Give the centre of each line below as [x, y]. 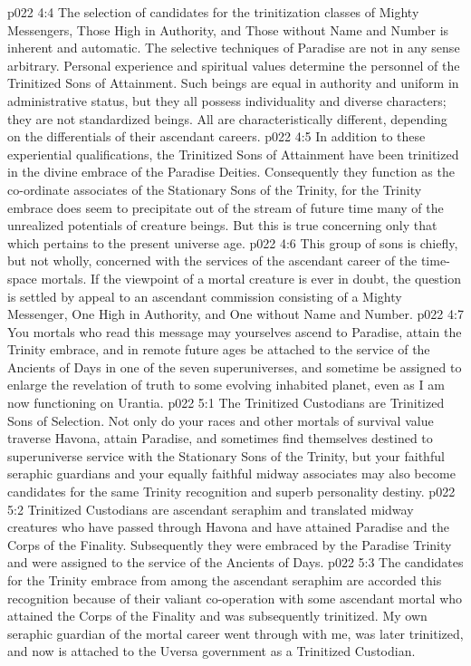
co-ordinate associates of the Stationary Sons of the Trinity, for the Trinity [215, 189]
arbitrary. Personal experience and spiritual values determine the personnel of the [234, 65]
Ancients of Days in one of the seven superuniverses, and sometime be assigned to [235, 367]
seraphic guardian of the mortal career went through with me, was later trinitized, [235, 633]
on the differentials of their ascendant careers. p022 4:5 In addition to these [216, 136]
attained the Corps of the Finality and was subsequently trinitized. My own [217, 616]
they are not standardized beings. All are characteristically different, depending [227, 118]
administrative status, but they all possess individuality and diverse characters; [227, 100]
